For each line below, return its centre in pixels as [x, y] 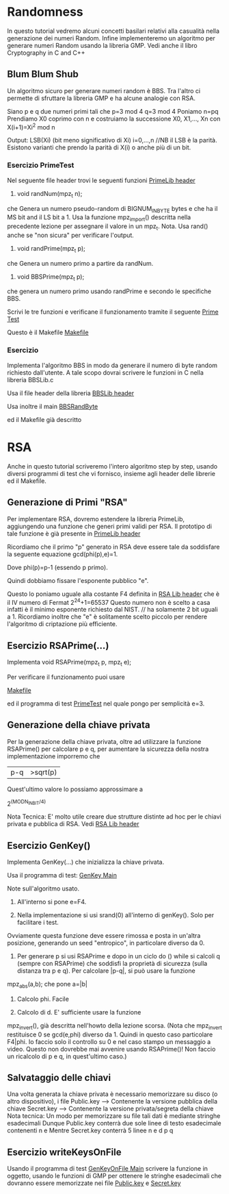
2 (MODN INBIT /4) [27, 803]
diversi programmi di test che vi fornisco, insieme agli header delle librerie [111, 473]
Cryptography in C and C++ [46, 53]
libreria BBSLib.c [30, 380]
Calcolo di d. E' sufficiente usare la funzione [79, 1012]
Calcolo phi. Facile [43, 999]
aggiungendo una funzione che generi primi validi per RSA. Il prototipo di [109, 526]
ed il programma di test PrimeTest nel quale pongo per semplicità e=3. [106, 704]
